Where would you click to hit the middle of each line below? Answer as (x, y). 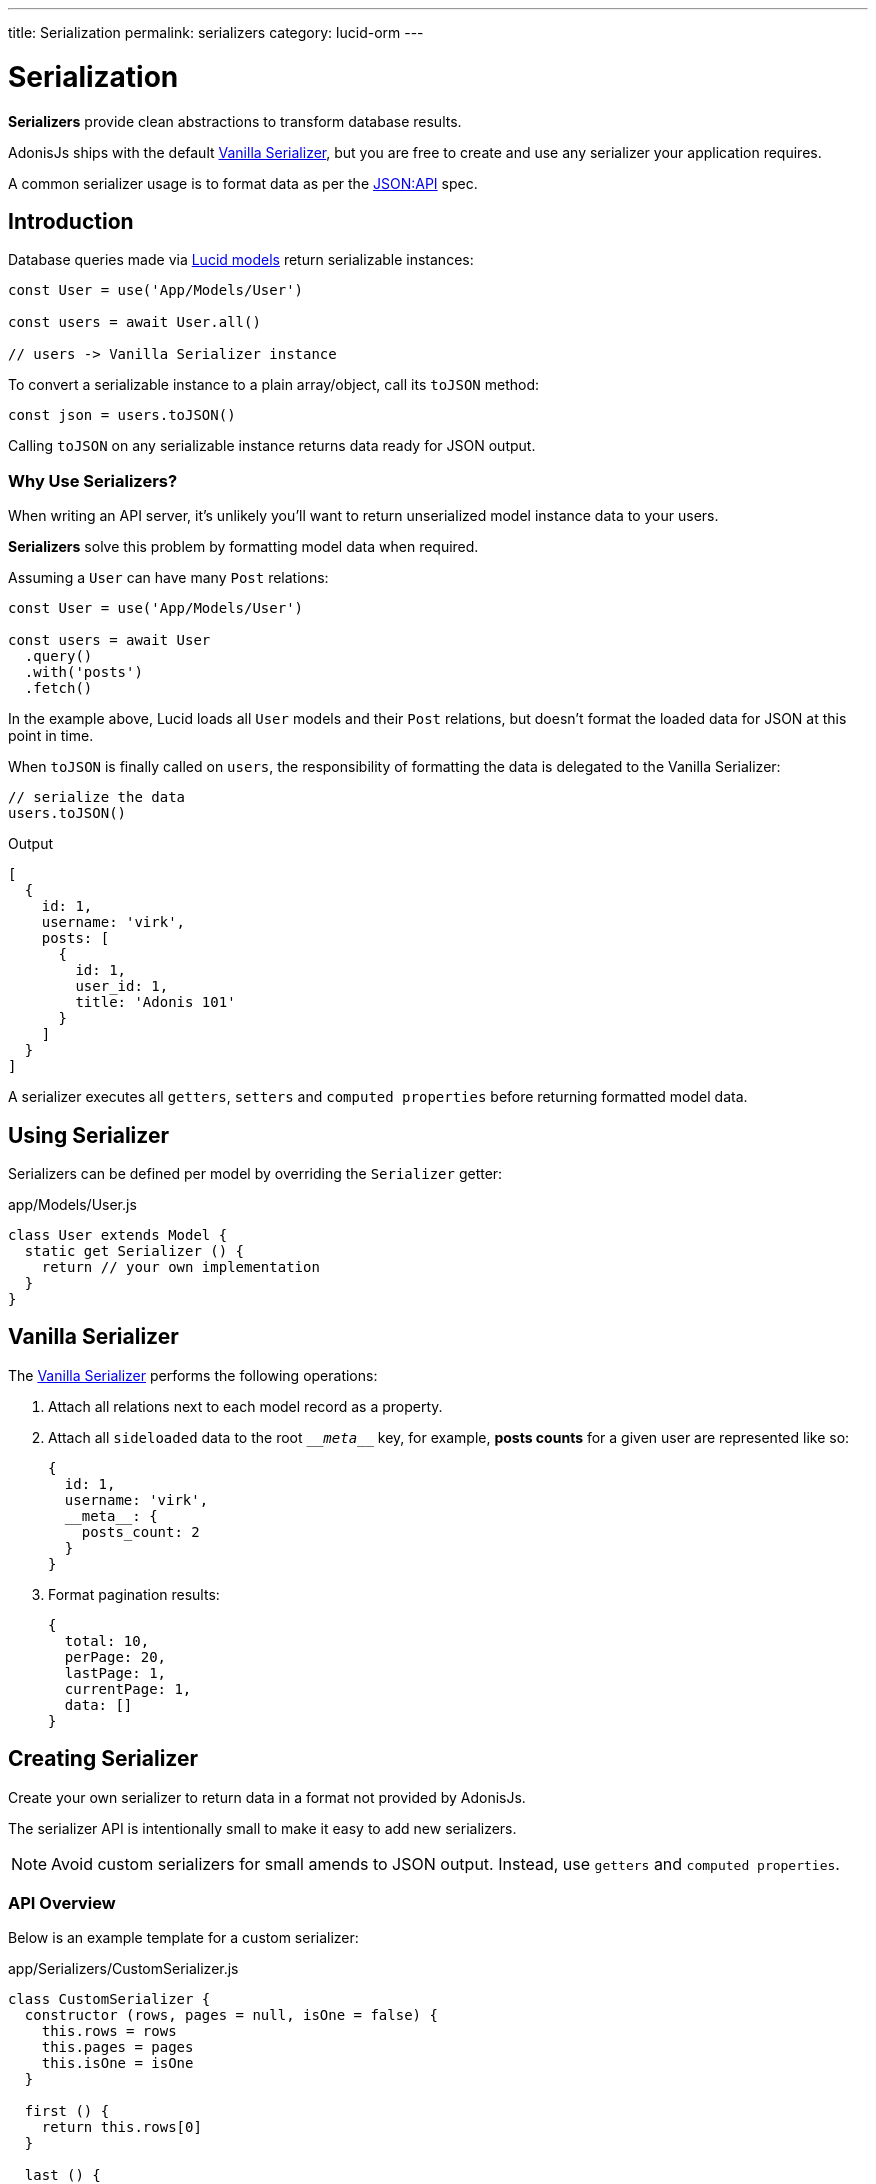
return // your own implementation (180, 1266)
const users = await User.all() (134, 322)
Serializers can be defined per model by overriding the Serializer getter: (255, 1173)
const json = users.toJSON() (122, 415)
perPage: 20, (115, 1656)
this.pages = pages (117, 2047)
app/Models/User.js (72, 1204)
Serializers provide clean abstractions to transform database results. (235, 121)
